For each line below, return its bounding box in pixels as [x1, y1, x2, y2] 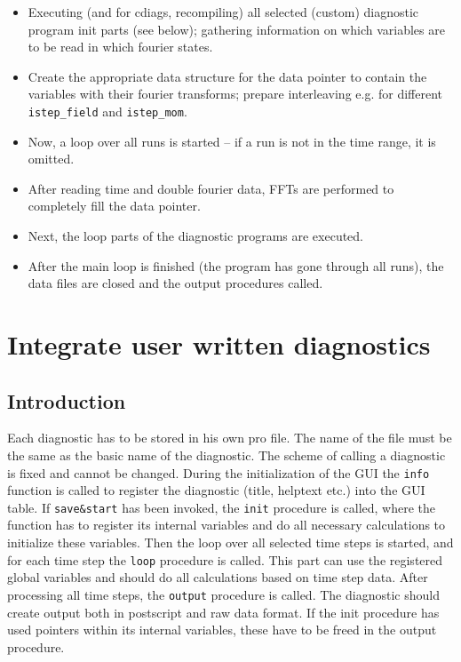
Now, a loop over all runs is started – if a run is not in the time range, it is [28, 132, 436, 150]
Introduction [7, 387, 126, 414]
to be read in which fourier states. [28, 37, 213, 56]
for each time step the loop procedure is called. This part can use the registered [7, 550, 443, 569]
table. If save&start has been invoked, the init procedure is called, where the [7, 498, 436, 516]
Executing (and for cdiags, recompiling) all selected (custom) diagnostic [28, 3, 419, 20]
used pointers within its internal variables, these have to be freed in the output [7, 620, 437, 639]
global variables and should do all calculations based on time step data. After [7, 568, 428, 586]
